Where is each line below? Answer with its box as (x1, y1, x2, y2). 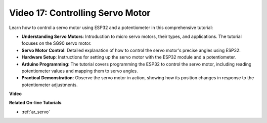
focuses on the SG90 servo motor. (21, 40, 91, 46)
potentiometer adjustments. (21, 82, 78, 88)
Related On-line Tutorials (9, 100, 62, 106)
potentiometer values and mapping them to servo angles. (21, 68, 138, 74)
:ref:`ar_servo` (21, 109, 50, 115)
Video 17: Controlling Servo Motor (9, 7, 151, 18)
